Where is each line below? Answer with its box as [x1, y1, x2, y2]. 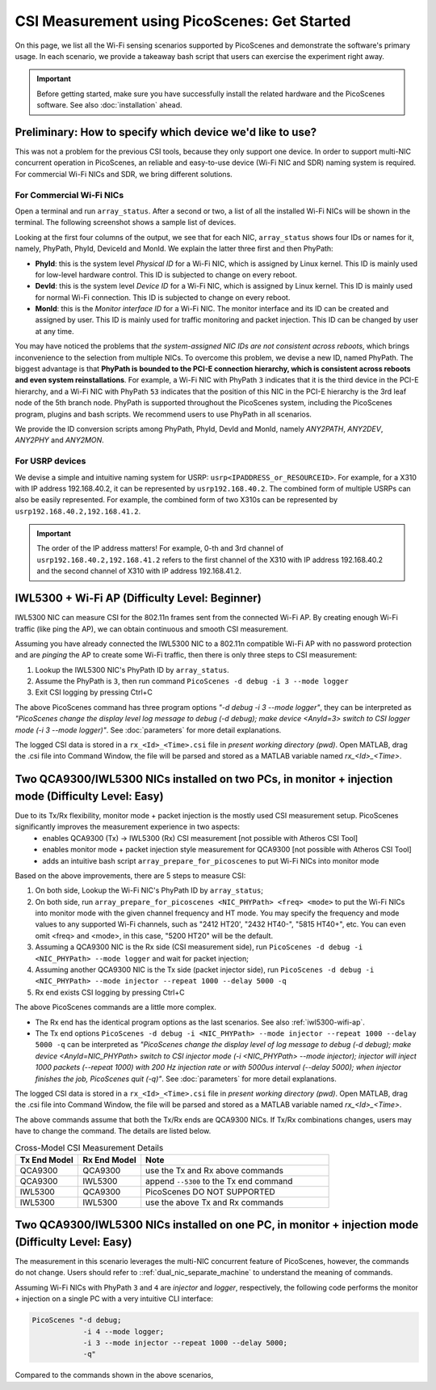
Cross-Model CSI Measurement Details [15, 1142, 164, 1153]
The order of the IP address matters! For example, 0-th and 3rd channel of [36, 543, 284, 553]
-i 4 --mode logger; [82, 1327, 165, 1336]
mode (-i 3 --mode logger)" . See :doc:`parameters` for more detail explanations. [15, 725, 282, 735]
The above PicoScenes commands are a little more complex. [15, 1003, 217, 1012]
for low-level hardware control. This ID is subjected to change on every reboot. [35, 269, 298, 279]
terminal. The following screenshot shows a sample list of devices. [15, 218, 237, 227]
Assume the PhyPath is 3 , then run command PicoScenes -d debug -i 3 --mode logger [35, 676, 349, 687]
